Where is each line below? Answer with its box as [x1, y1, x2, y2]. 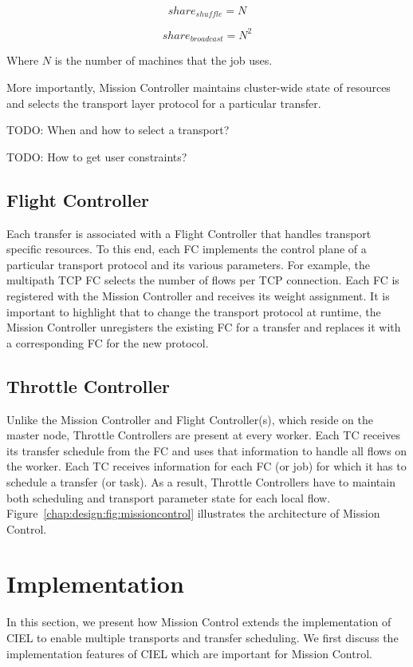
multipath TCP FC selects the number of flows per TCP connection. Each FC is [6, 272, 399, 288]
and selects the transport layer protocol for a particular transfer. [6, 94, 321, 111]
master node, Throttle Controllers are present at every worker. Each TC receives [6, 427, 400, 443]
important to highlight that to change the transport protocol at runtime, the [6, 303, 381, 320]
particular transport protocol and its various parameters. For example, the [6, 256, 370, 272]
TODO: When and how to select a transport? [6, 121, 230, 138]
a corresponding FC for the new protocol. [6, 334, 209, 351]
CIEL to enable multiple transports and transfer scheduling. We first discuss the [6, 629, 399, 645]
